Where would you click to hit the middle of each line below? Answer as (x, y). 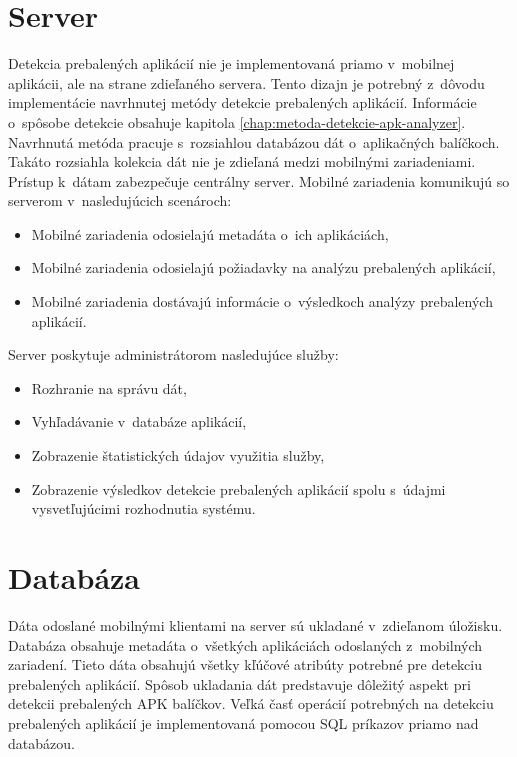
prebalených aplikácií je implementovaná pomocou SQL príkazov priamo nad (243, 722)
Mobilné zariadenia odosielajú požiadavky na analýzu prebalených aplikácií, (263, 267)
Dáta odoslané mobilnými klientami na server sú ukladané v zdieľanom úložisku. (255, 624)
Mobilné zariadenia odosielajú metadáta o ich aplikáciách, (210, 233)
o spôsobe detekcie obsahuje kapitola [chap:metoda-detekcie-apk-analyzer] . (237, 121)
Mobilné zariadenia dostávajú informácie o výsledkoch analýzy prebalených (262, 301)
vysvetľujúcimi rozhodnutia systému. (143, 508)
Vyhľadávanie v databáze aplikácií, (139, 421)
